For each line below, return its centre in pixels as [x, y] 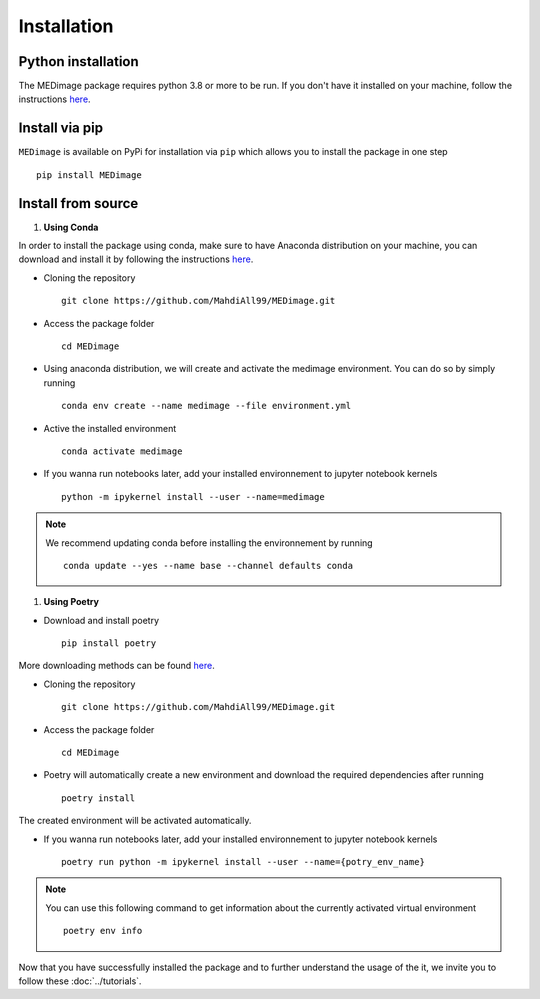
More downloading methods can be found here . [116, 666]
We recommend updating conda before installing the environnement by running [209, 542]
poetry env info [103, 931]
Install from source [78, 203]
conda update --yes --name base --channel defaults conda [208, 565]
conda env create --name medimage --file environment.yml [206, 406]
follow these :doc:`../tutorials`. [80, 981]
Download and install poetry [101, 620]
